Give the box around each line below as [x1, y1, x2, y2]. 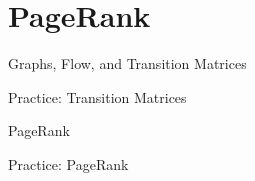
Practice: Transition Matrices [8, 86, 187, 107]
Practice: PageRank [8, 153, 129, 174]
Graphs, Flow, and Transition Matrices [8, 53, 247, 74]
